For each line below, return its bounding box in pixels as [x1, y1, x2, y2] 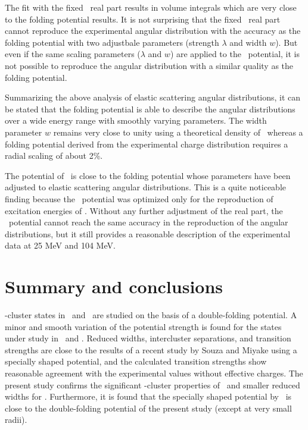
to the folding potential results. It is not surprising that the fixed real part [5, 12, 281, 25]
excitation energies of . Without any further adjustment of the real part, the [5, 204, 283, 216]
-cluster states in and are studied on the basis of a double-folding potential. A [5, 309, 297, 321]
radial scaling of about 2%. [5, 149, 103, 162]
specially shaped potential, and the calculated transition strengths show [5, 355, 267, 368]
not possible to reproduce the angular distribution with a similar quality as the [5, 59, 294, 71]
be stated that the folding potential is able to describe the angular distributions [5, 102, 295, 115]
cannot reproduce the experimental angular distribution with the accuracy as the [5, 24, 301, 37]
